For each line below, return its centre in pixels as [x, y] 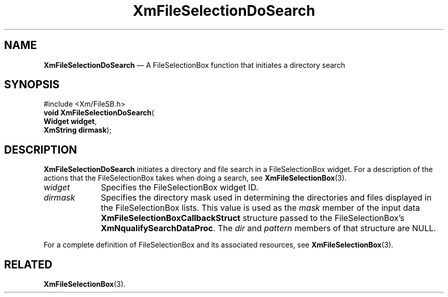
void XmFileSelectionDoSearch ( [99, 113]
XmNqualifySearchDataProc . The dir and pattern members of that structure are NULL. [268, 228]
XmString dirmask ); [77, 130]
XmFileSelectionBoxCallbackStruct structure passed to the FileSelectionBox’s [253, 218]
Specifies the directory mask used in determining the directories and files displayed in [266, 198]
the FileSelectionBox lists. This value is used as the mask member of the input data [261, 208]
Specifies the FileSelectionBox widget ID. [180, 188]
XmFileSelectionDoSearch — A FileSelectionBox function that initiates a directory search [194, 65]
